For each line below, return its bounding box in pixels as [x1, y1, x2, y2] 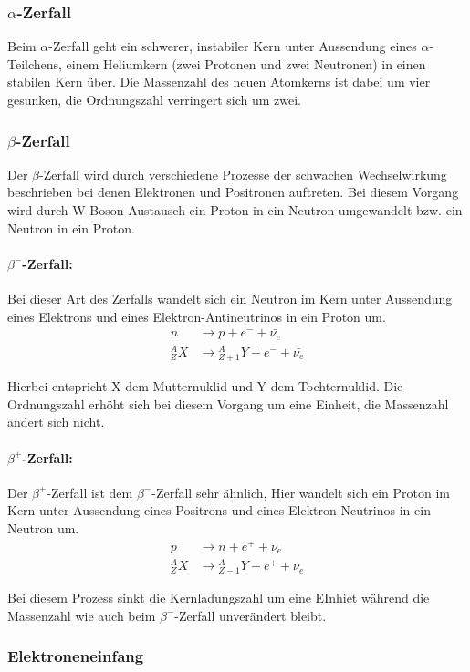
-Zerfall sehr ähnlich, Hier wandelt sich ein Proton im [151, 482, 451, 501]
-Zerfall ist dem [47, 482, 133, 501]
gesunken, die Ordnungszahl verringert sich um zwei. [7, 90, 301, 109]
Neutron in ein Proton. [7, 218, 135, 237]
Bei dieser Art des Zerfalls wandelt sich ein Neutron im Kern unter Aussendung [7, 288, 453, 307]
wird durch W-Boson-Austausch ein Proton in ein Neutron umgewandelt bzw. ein [7, 201, 463, 219]
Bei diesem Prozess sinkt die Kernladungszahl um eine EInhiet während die [7, 588, 430, 607]
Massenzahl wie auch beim [7, 605, 156, 625]
